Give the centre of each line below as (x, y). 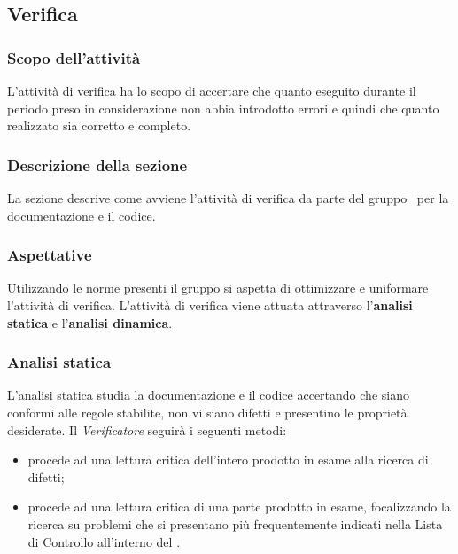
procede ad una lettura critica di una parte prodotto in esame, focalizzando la (239, 507)
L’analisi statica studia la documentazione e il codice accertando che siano (208, 395)
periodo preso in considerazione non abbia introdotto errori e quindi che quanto (223, 108)
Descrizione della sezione (97, 164)
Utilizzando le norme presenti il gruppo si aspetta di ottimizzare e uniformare (218, 288)
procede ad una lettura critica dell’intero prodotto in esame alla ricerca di (228, 460)
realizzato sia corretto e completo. (99, 125)
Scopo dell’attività (74, 57)
